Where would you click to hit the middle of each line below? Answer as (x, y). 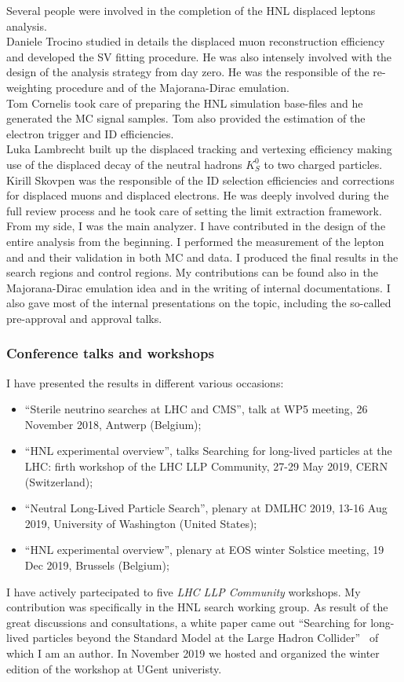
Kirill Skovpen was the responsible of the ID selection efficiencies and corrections (200, 180)
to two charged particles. (323, 164)
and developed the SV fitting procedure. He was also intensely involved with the (199, 56)
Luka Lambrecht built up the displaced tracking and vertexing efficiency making (199, 149)
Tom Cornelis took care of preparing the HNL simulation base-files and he (185, 103)
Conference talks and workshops (110, 353)
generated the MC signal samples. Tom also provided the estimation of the (186, 118)
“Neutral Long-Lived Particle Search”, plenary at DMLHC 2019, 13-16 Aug (206, 508)
